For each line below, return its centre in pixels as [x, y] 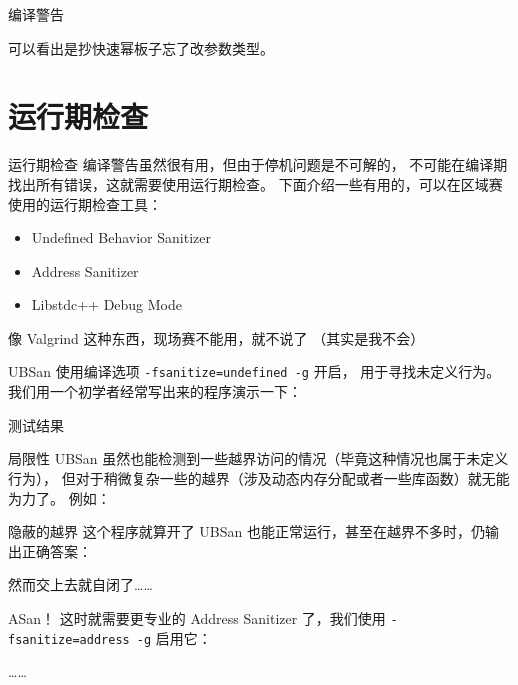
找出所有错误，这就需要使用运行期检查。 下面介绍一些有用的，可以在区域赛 [255, 183]
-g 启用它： [174, 637]
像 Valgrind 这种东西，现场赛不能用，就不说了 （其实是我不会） [216, 337]
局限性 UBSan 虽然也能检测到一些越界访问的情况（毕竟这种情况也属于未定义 [258, 458]
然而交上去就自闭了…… [80, 584]
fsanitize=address [69, 639]
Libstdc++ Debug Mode [107, 304]
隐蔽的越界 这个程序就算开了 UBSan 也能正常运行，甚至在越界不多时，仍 [246, 531]
